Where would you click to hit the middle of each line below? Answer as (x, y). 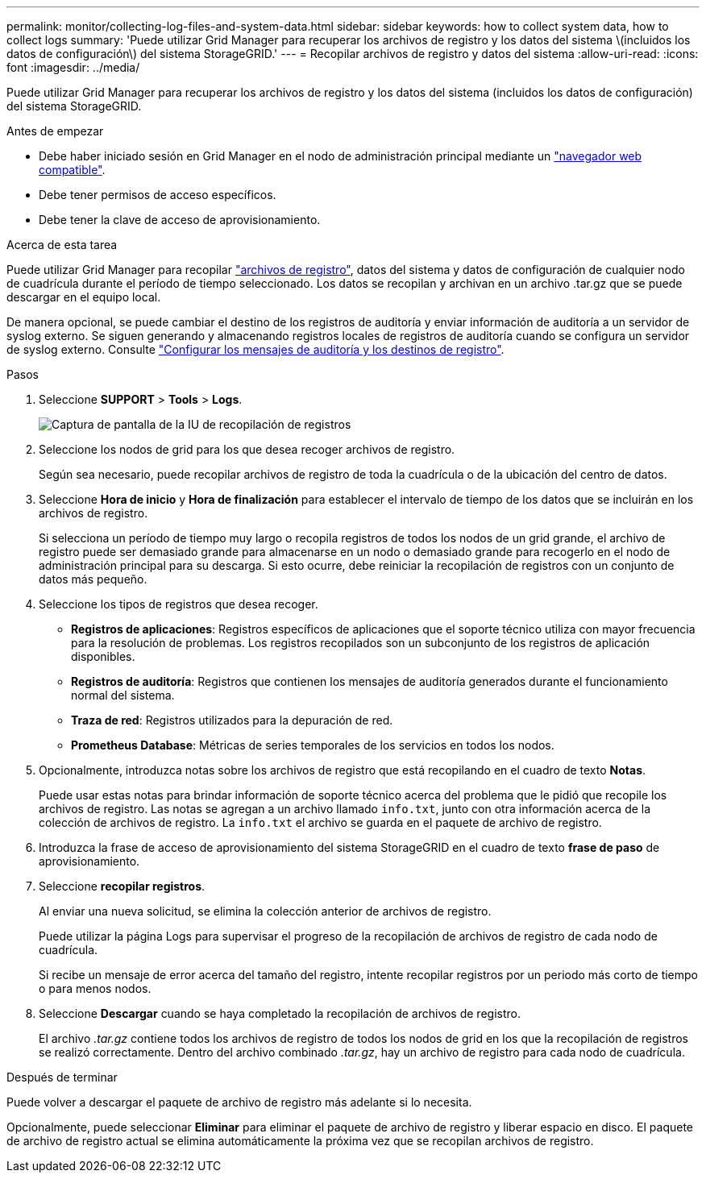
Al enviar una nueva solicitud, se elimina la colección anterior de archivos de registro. (265, 911)
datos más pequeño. (93, 579)
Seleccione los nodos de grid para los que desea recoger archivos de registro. (247, 449)
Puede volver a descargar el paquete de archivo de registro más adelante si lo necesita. (239, 1102)
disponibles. (103, 656)
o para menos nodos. (95, 988)
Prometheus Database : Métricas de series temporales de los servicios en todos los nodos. (313, 745)
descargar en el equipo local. (84, 297)
